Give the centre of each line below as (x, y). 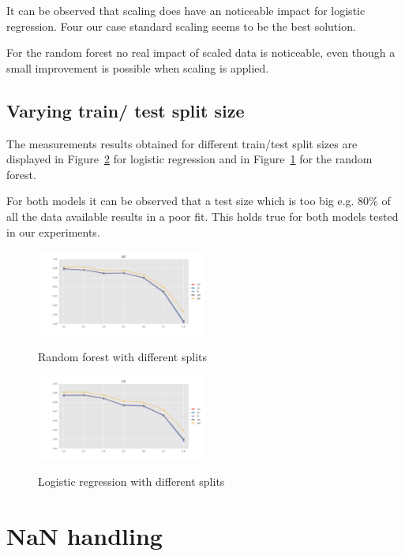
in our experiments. (53, 231)
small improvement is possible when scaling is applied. (138, 67)
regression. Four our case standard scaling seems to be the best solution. (181, 26)
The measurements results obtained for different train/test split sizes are (182, 143)
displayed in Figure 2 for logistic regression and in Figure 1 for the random (189, 159)
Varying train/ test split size (126, 110)
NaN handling (84, 535)
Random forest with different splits (123, 356)
